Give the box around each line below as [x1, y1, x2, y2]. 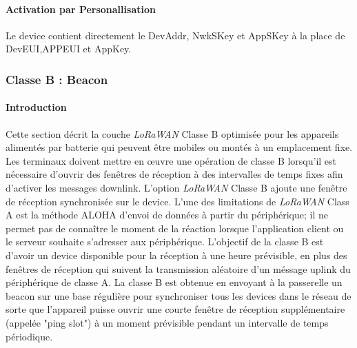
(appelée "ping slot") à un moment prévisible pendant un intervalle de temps [6, 315, 329, 329]
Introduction [6, 100, 67, 114]
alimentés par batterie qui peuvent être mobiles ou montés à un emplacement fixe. [6, 140, 353, 154]
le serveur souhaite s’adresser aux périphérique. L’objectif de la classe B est [6, 234, 324, 249]
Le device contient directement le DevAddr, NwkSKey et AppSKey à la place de [6, 28, 345, 42]
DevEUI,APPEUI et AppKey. [6, 41, 132, 56]
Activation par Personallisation [6, 1, 156, 16]
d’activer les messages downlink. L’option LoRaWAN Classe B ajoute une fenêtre [6, 181, 347, 194]
